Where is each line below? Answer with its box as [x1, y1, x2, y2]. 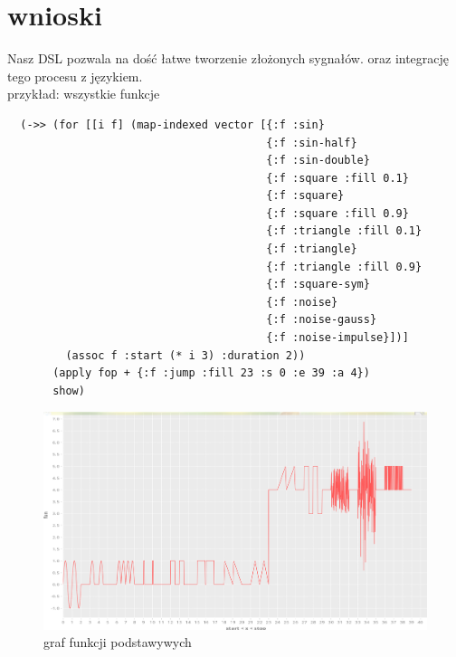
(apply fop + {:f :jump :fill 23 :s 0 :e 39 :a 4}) [52, 367, 370, 380]
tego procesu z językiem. [7, 66, 143, 85]
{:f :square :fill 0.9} [266, 206, 409, 220]
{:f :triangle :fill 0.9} [266, 260, 423, 273]
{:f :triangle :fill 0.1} [266, 224, 423, 238]
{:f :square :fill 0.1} [266, 171, 409, 185]
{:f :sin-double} [266, 154, 370, 167]
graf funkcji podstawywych [43, 633, 192, 652]
